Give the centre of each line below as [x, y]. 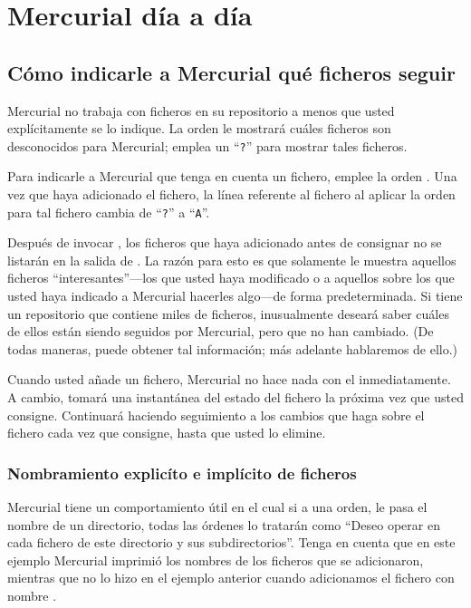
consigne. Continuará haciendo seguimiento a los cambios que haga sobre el [216, 415]
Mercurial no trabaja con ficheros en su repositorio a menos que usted [201, 110]
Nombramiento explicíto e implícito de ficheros [182, 473]
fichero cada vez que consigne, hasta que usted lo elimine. [167, 433]
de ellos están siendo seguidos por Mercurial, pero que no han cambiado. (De [221, 331]
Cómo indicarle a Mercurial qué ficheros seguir [231, 72]
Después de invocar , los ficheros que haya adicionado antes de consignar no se [225, 242]
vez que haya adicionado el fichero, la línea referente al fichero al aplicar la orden [231, 194]
